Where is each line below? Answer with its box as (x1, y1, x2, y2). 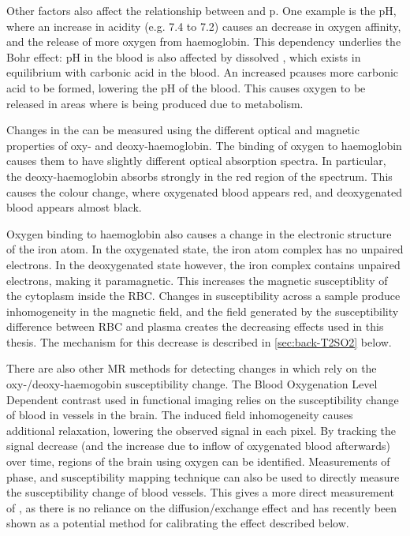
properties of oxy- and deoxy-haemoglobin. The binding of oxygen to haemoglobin (6, 137, 402, 153)
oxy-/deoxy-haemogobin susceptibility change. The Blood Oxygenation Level (6, 376, 378, 392)
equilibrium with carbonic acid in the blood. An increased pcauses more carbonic (6, 64, 399, 81)
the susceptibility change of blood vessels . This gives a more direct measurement (6, 484, 394, 500)
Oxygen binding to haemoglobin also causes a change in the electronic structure (6, 225, 392, 242)
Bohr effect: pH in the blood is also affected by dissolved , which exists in (6, 48, 361, 65)
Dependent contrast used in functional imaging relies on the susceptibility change (6, 391, 399, 407)
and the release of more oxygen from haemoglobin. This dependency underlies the (6, 33, 401, 50)
